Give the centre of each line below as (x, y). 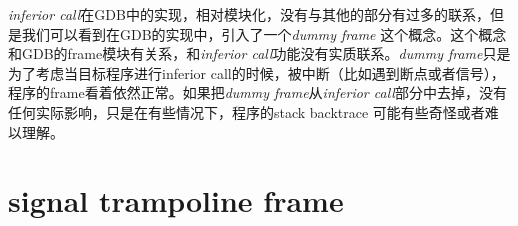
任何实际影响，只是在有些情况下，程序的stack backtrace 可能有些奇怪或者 (246, 111)
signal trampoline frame (176, 200)
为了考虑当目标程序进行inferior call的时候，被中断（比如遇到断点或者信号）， (256, 72)
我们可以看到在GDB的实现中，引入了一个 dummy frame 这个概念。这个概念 (264, 33)
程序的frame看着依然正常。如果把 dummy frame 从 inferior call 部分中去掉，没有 (257, 92)
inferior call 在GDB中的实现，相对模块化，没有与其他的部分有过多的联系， (249, 14)
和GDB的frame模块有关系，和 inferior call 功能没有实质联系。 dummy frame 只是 (259, 53)
